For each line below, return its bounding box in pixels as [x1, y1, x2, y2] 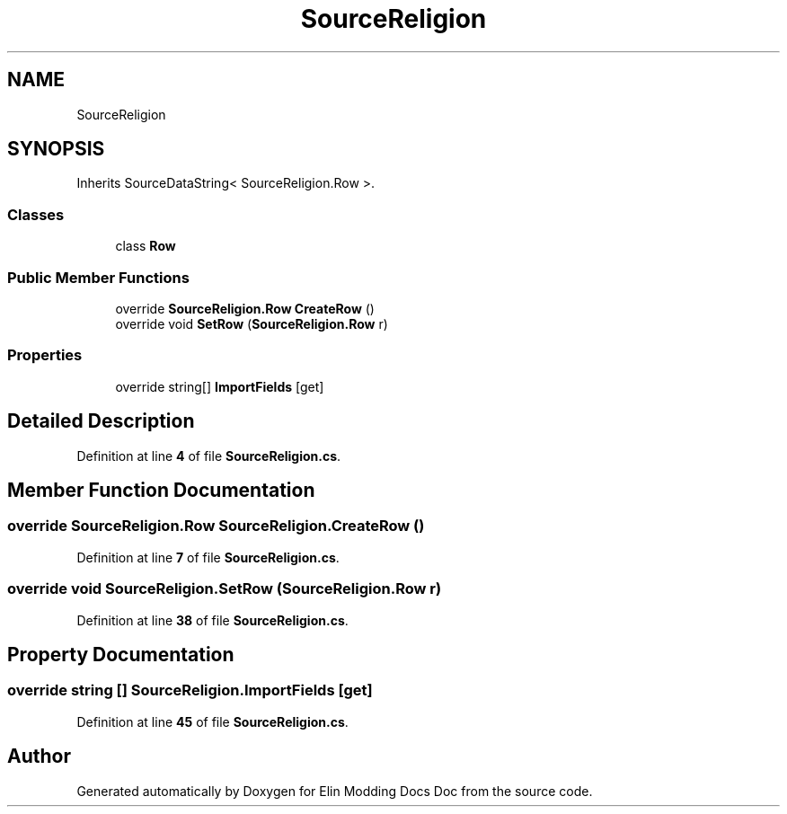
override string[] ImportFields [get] [115, 378, 324, 394]
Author [7, 745, 71, 768]
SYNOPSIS [7, 137, 105, 161]
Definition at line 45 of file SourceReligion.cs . [76, 713, 349, 730]
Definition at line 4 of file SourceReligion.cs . [76, 447, 341, 464]
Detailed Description [7, 410, 195, 433]
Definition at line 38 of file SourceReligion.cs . [76, 612, 349, 628]
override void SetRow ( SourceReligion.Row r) [115, 315, 388, 332]
